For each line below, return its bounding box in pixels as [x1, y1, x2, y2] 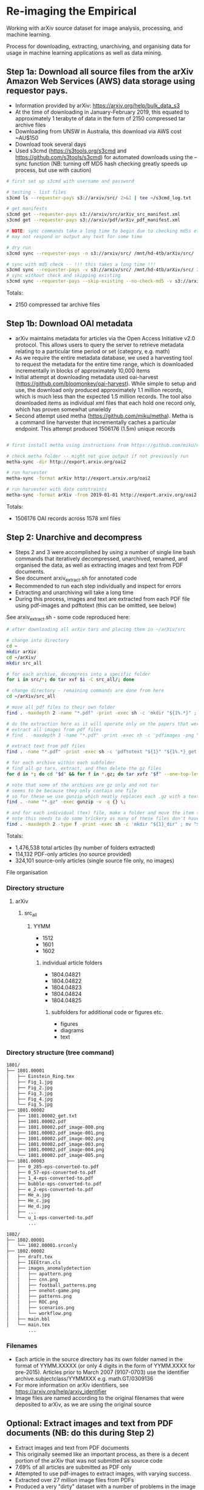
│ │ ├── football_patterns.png [6, 1282, 97, 1288]
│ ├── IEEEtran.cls [6, 1260, 61, 1266]
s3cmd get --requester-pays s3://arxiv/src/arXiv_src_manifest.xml [6, 211, 181, 218]
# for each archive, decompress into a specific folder [6, 671, 151, 677]
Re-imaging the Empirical [6, 4, 137, 18]
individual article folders [42, 959, 103, 967]
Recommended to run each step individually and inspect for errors [15, 582, 182, 589]
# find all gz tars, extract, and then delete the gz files [6, 766, 162, 772]
